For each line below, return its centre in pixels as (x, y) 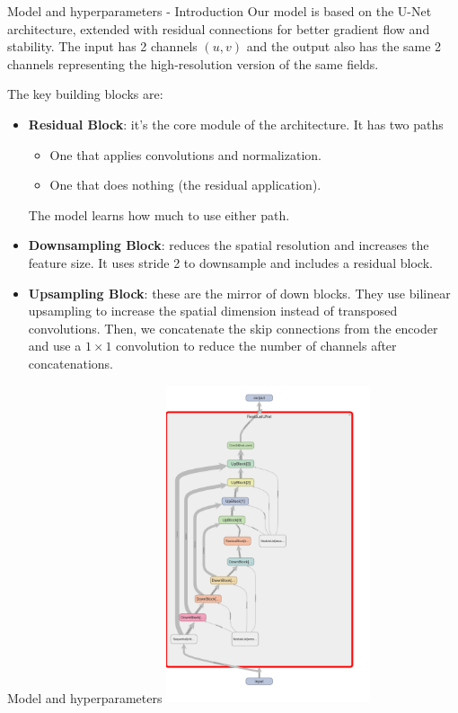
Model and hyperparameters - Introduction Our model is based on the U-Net (220, 11)
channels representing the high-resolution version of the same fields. (193, 63)
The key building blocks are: (85, 94)
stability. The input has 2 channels (102, 46)
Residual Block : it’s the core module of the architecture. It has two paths (236, 124)
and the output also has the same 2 (344, 46)
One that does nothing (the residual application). (185, 185)
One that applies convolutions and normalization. (185, 154)
